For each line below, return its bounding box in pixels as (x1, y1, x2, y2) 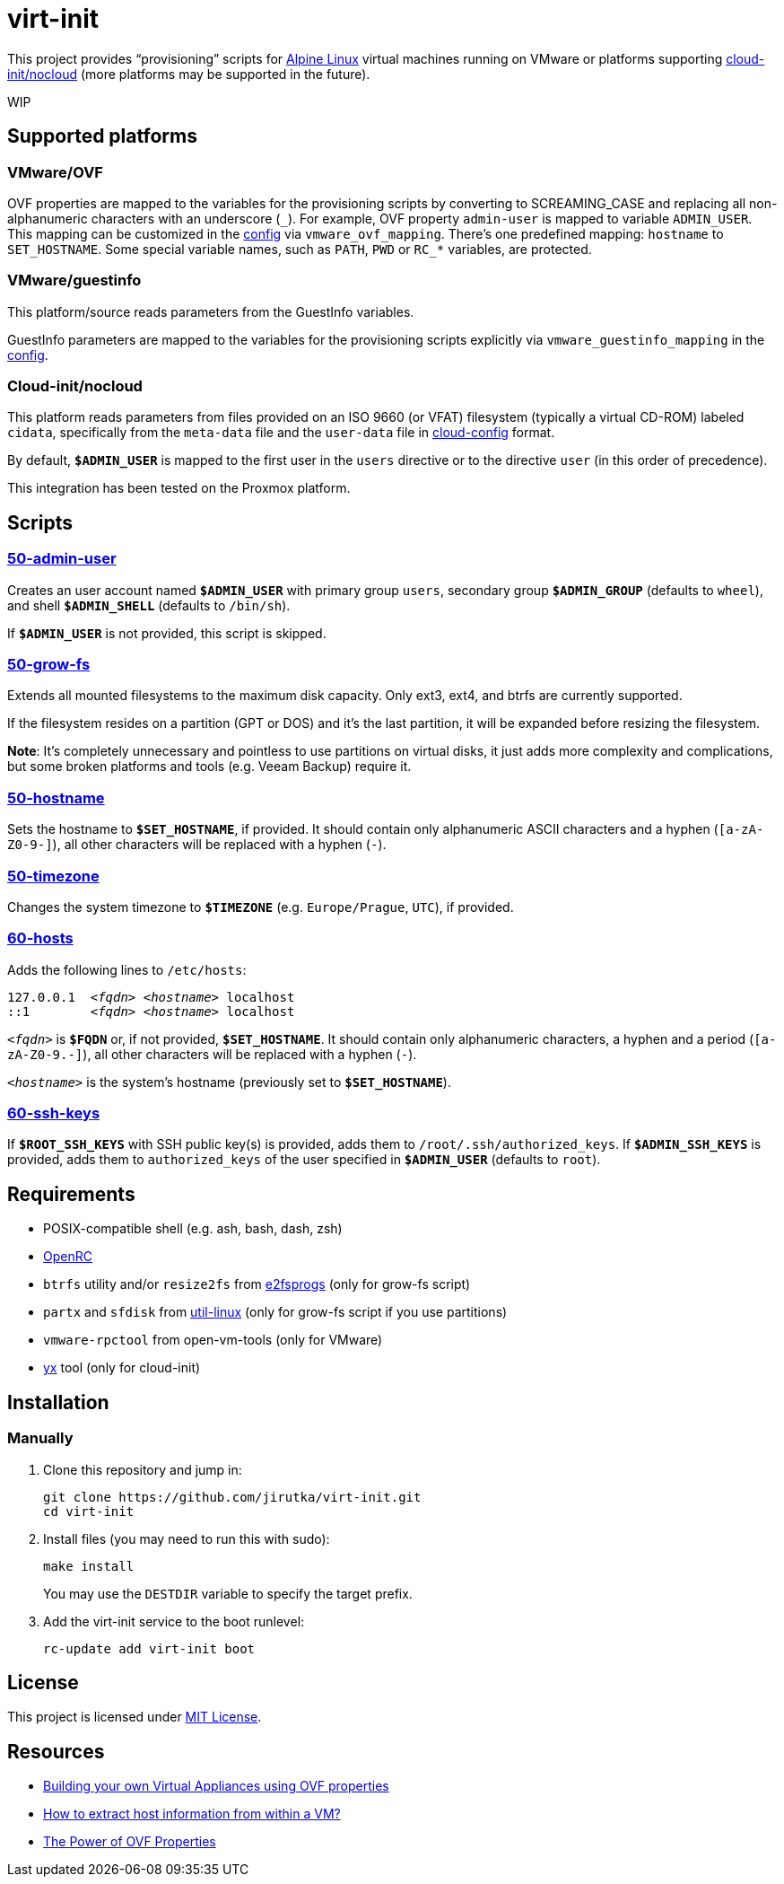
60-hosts (7, 929, 74, 948)
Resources (7, 1739, 105, 1763)
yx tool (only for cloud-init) (43, 1360, 201, 1376)
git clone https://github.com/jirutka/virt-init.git (43, 1489, 422, 1504)
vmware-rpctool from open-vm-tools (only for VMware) (43, 1332, 383, 1348)
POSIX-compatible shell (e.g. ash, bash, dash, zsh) (43, 1221, 343, 1237)
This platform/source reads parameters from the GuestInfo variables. (7, 303, 414, 320)
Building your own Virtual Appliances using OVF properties (43, 1778, 389, 1794)
